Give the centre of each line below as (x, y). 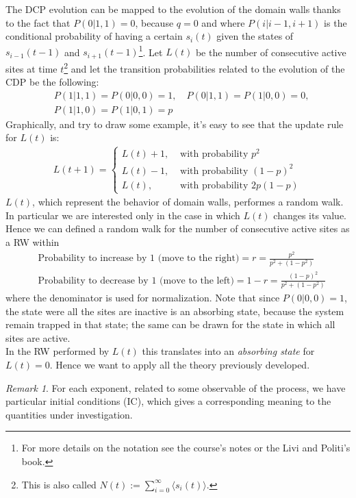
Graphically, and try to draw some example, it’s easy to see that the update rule (175, 124)
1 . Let (151, 51)
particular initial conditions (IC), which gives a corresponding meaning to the (168, 401)
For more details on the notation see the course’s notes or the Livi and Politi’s (186, 448)
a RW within (33, 241)
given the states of (255, 36)
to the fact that (38, 22)
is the (335, 22)
